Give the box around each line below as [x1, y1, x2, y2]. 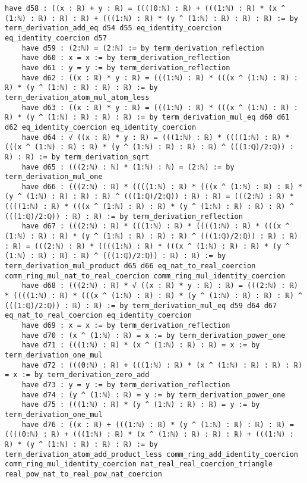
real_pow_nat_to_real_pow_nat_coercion [5, 469, 162, 478]
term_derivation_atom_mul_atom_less [5, 93, 150, 102]
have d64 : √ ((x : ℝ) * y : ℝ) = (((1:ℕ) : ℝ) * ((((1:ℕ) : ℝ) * [21, 133, 290, 142]
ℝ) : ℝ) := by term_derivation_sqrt [5, 152, 150, 161]
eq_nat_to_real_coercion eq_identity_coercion [5, 311, 192, 320]
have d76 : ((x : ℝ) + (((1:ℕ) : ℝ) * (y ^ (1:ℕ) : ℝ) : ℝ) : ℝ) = [21, 420, 294, 429]
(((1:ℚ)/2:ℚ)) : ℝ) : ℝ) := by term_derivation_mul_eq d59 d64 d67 [5, 301, 277, 310]
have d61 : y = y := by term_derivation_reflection [21, 63, 230, 72]
